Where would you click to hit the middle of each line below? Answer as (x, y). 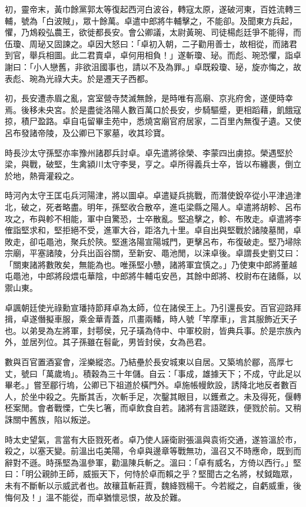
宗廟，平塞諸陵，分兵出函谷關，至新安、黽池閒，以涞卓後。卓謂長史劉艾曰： (153, 253)
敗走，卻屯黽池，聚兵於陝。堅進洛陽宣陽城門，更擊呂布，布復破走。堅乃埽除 (153, 241)
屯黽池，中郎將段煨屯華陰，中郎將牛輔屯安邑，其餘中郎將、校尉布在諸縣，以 (153, 276)
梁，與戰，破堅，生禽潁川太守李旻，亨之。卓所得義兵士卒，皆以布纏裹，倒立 (153, 164)
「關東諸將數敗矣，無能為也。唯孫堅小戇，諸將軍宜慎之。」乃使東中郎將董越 (151, 264)
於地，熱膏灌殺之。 (42, 175)
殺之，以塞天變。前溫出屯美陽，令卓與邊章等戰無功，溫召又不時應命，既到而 (153, 451)
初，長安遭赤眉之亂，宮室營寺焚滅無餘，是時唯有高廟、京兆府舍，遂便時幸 (149, 98)
